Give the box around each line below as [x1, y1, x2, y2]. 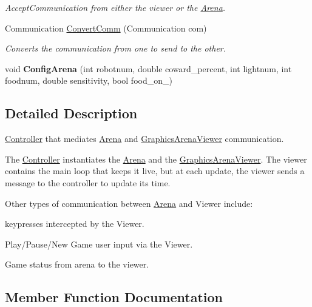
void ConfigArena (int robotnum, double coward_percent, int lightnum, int [5, 62, 292, 75]
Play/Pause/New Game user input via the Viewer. [5, 237, 193, 250]
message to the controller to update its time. [5, 176, 171, 189]
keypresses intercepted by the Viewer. [5, 217, 144, 230]
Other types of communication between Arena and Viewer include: [5, 197, 253, 209]
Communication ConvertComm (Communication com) [5, 21, 207, 34]
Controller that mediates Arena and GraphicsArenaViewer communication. [5, 132, 284, 145]
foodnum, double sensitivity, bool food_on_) [5, 74, 172, 87]
